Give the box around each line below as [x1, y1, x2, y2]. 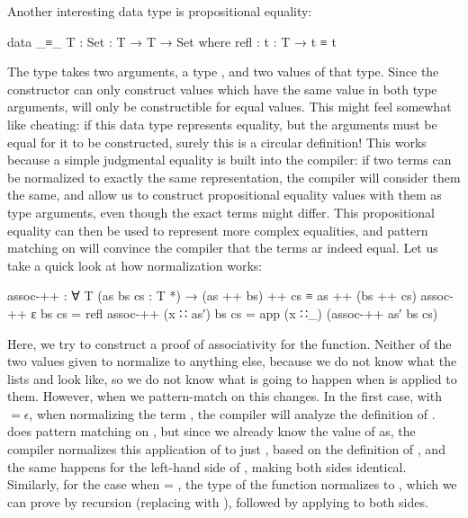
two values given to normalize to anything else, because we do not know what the [7, 352, 457, 371]
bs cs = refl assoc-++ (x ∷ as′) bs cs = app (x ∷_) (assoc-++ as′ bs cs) [40, 303, 438, 322]
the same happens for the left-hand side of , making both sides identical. [7, 457, 407, 476]
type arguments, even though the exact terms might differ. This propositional [7, 202, 435, 221]
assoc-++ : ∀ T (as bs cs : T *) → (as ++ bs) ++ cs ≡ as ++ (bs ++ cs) [7, 286, 417, 305]
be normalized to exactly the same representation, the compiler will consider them [7, 167, 461, 186]
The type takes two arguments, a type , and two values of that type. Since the [7, 62, 439, 81]
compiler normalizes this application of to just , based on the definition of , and [7, 440, 445, 459]
